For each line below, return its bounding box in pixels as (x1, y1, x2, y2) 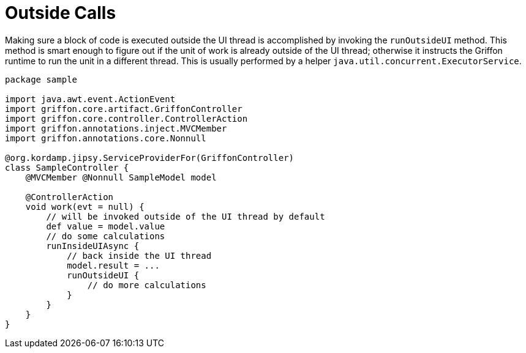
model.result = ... (67, 260, 160, 270)
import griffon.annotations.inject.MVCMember (5, 123, 227, 133)
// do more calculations (87, 280, 206, 290)
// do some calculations (46, 231, 165, 241)
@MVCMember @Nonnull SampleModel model (25, 172, 217, 182)
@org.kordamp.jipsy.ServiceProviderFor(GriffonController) (5, 152, 295, 163)
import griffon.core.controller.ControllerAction (5, 113, 248, 124)
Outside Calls (5, 2, 116, 23)
